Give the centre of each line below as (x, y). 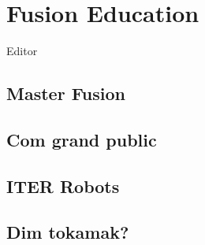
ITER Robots (63, 186)
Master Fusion (66, 93)
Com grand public (82, 139)
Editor (22, 51)
